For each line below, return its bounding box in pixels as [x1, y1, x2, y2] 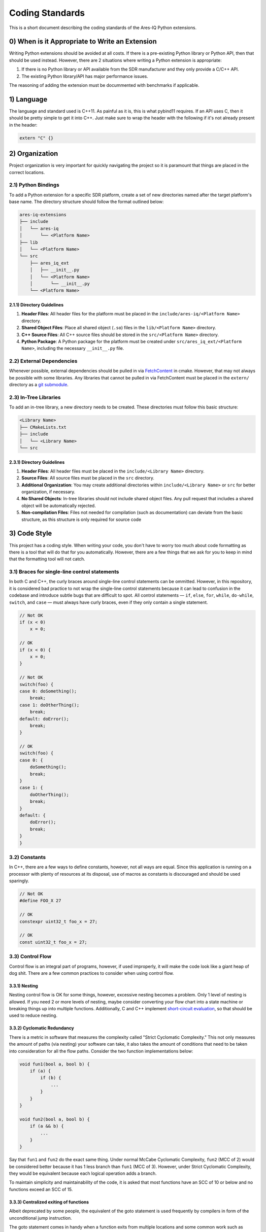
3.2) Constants [9, 854, 46, 860]
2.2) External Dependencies [9, 358, 78, 365]
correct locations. [9, 169, 45, 175]
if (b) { [40, 1075, 62, 1081]
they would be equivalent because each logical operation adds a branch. [9, 1170, 157, 1176]
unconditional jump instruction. [9, 1215, 72, 1221]
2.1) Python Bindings [9, 181, 60, 188]
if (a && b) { [30, 1124, 64, 1129]
